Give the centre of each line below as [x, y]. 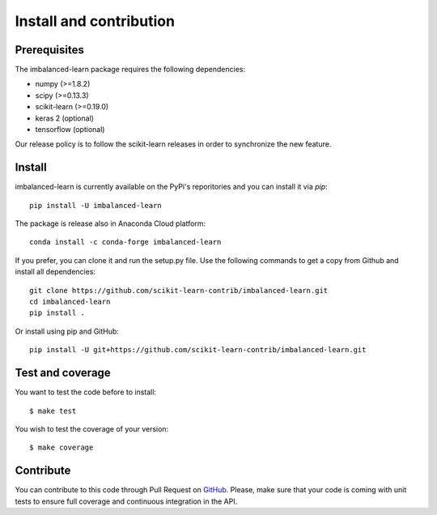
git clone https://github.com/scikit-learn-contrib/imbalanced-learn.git [179, 290]
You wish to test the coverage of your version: [92, 428]
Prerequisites [49, 50]
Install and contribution [95, 21]
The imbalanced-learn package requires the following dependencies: [130, 70]
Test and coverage [63, 373]
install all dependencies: [55, 272]
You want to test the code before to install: [86, 392]
